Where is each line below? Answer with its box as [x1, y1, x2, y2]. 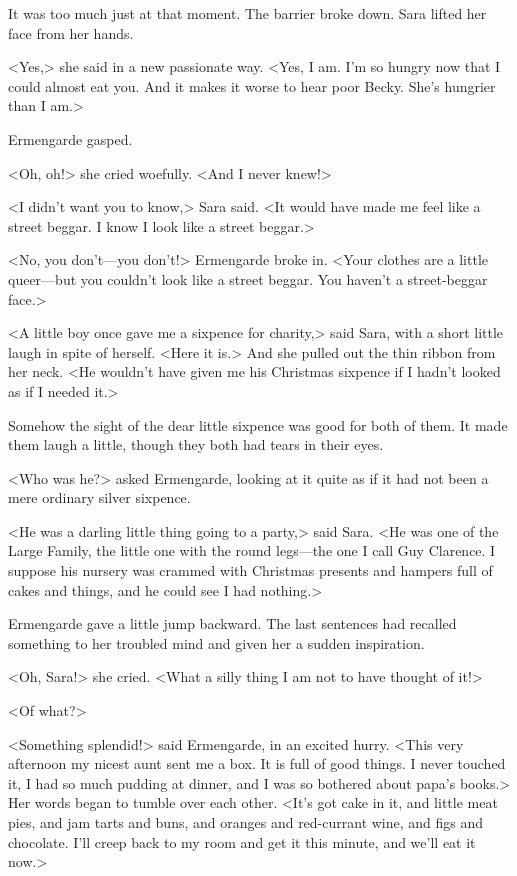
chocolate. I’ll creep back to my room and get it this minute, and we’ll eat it [8, 831, 476, 852]
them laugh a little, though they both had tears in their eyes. [8, 434, 384, 455]
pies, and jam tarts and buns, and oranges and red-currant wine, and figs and [8, 812, 484, 832]
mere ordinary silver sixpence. [8, 487, 191, 508]
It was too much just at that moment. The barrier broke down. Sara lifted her [8, 3, 487, 23]
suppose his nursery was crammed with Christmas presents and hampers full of [8, 560, 493, 581]
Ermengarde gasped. [8, 128, 133, 149]
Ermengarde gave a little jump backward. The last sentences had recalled [8, 613, 457, 634]
